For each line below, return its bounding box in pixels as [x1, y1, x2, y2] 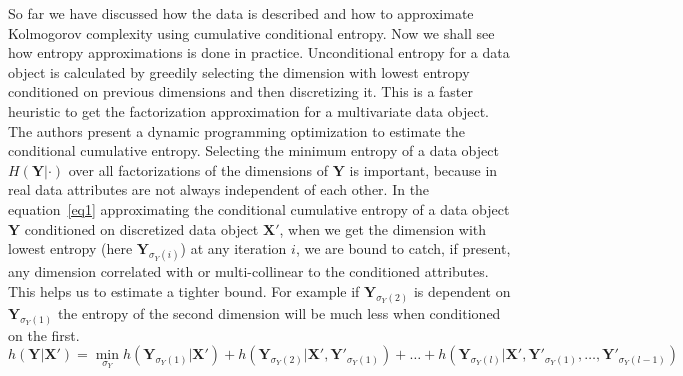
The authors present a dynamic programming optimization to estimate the [8, 120, 465, 141]
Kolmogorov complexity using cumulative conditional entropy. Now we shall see [8, 22, 495, 43]
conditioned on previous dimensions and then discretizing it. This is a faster [8, 81, 474, 102]
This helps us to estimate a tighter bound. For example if [8, 280, 360, 301]
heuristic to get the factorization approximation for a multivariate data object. [8, 100, 489, 121]
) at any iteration [180, 238, 287, 259]
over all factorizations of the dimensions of [68, 159, 329, 180]
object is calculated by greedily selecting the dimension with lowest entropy [8, 61, 470, 82]
